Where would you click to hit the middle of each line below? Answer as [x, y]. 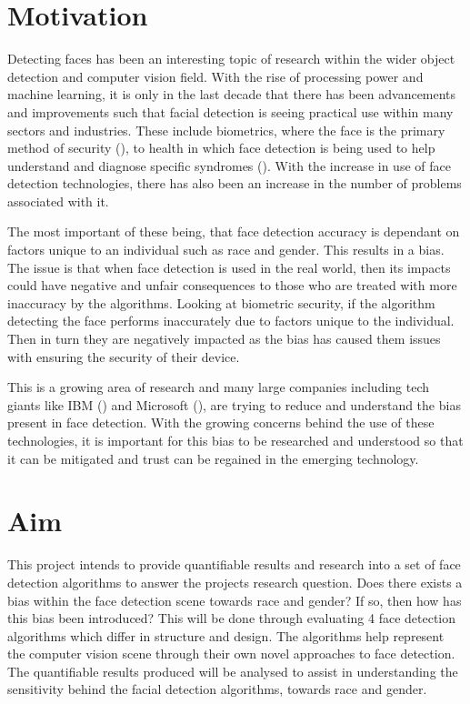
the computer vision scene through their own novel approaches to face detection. [231, 654]
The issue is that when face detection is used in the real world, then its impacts [229, 267]
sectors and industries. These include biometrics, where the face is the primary [226, 130]
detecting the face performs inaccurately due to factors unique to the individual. [231, 321]
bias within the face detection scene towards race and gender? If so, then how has [235, 600]
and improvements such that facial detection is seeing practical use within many [230, 111]
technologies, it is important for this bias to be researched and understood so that [235, 440]
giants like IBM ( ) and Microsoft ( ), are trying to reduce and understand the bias [234, 404]
